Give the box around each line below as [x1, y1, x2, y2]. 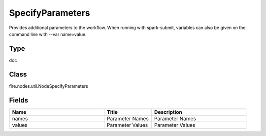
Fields [9, 96, 29, 104]
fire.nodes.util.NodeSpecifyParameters [9, 83, 88, 89]
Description [154, 108, 182, 115]
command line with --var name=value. [9, 31, 87, 37]
